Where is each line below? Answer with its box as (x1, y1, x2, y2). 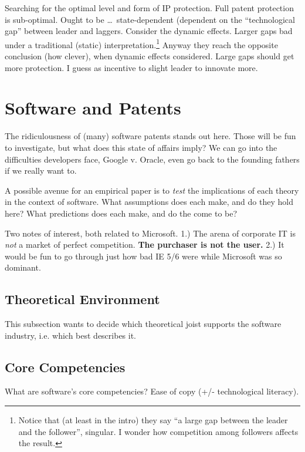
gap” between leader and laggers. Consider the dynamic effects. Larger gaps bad (5, 25, 293, 37)
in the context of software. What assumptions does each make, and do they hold (5, 195, 293, 208)
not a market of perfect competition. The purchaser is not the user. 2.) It (5, 238, 284, 251)
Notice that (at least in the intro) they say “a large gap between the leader (18, 414, 288, 426)
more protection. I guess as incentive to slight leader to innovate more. (5, 61, 258, 73)
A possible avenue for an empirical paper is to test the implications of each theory (5, 184, 299, 196)
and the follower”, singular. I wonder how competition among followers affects (18, 425, 299, 437)
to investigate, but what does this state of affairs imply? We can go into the (5, 141, 277, 153)
